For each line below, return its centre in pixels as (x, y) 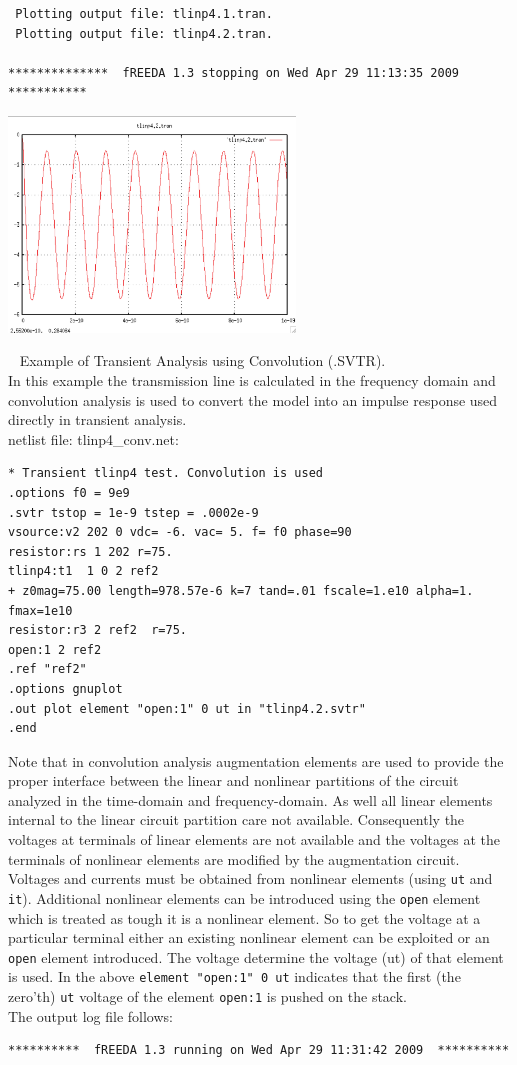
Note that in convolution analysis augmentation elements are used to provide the (256, 760)
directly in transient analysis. (97, 419)
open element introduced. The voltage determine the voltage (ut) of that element (256, 956)
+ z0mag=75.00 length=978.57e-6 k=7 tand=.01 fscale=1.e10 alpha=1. (241, 590)
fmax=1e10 (40, 610)
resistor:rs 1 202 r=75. (90, 551)
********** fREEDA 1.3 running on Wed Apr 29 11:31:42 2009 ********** (259, 1050)
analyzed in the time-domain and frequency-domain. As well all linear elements (250, 799)
